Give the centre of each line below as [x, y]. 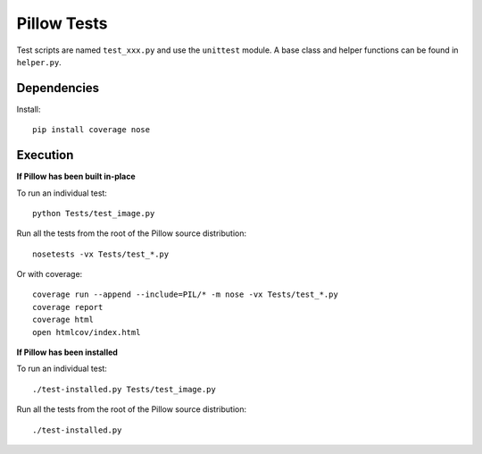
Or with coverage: [50, 274]
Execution [45, 155]
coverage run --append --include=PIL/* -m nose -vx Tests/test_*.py [185, 294]
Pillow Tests [62, 23]
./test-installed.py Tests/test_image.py [124, 389]
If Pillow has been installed [67, 352]
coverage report [68, 307]
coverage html [63, 320]
